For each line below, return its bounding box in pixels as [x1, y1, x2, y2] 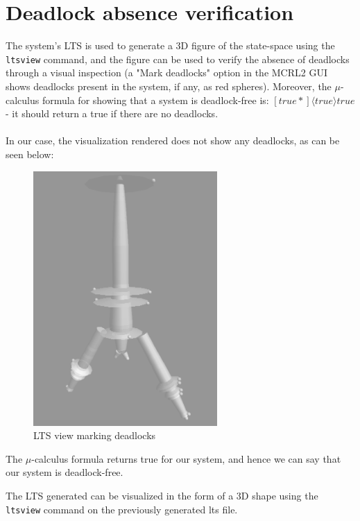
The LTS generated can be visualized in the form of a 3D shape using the [6, 488, 318, 502]
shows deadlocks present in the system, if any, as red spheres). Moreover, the [6, 78, 332, 93]
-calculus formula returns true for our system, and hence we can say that [31, 451, 341, 466]
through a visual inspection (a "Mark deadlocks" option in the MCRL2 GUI [6, 65, 327, 80]
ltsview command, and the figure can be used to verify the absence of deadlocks [6, 51, 350, 66]
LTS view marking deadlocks [33, 428, 156, 443]
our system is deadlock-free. [6, 465, 123, 479]
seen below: [6, 146, 54, 161]
